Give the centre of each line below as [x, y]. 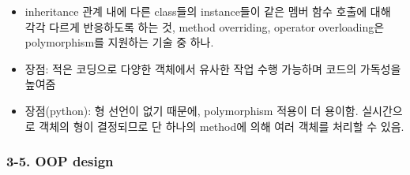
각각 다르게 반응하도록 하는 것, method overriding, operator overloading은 [205, 26]
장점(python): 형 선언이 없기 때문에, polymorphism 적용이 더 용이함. [192, 110]
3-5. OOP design [60, 161]
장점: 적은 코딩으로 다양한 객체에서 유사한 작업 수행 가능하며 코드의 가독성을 [213, 68]
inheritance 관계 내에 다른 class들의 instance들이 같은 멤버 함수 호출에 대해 [208, 11]
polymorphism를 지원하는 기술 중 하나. [119, 42]
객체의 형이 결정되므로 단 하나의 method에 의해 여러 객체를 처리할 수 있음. [222, 126]
